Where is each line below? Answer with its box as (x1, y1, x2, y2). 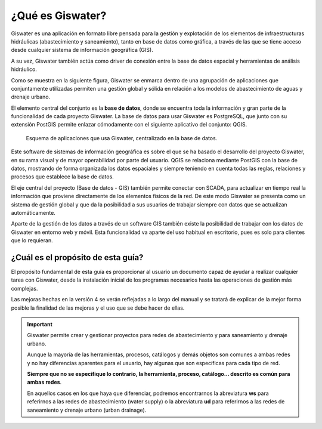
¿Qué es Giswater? (11, 9, 107, 22)
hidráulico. (11, 66, 37, 73)
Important (27, 321, 53, 328)
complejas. (11, 285, 38, 292)
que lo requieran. (11, 237, 53, 244)
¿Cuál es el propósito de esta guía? (11, 252, 144, 263)
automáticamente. (11, 209, 56, 216)
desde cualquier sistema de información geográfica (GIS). (11, 47, 153, 54)
